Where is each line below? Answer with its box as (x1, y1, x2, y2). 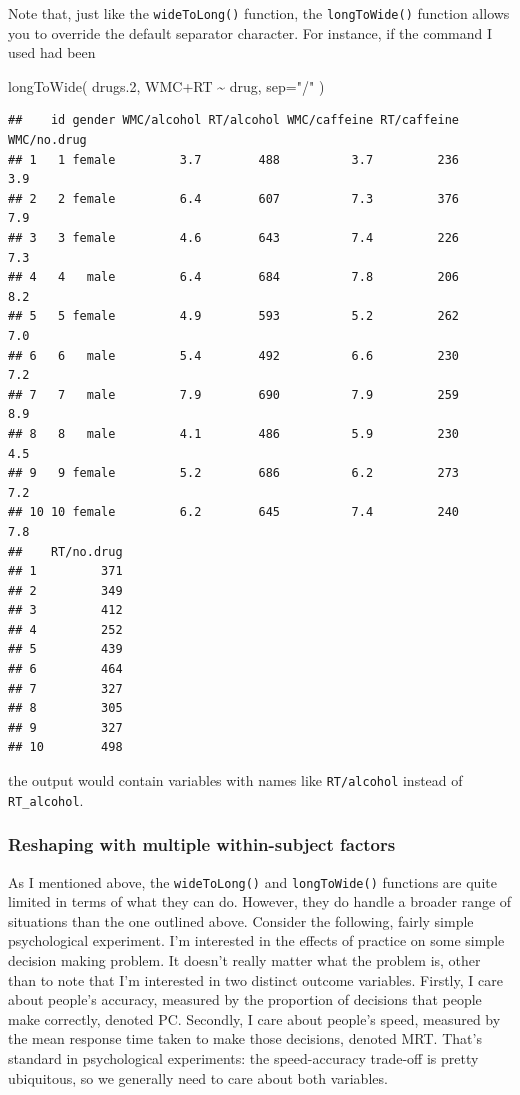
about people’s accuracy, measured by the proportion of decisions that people (8, 989, 482, 1010)
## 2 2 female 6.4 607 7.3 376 (8, 191, 460, 206)
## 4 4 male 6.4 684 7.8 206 (8, 270, 460, 285)
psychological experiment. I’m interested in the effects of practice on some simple (8, 930, 505, 951)
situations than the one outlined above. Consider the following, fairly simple (8, 910, 474, 931)
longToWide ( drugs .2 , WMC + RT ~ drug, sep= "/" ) (8, 75, 325, 96)
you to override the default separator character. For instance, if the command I (8, 22, 493, 43)
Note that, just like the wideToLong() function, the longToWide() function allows (8, 3, 510, 23)
